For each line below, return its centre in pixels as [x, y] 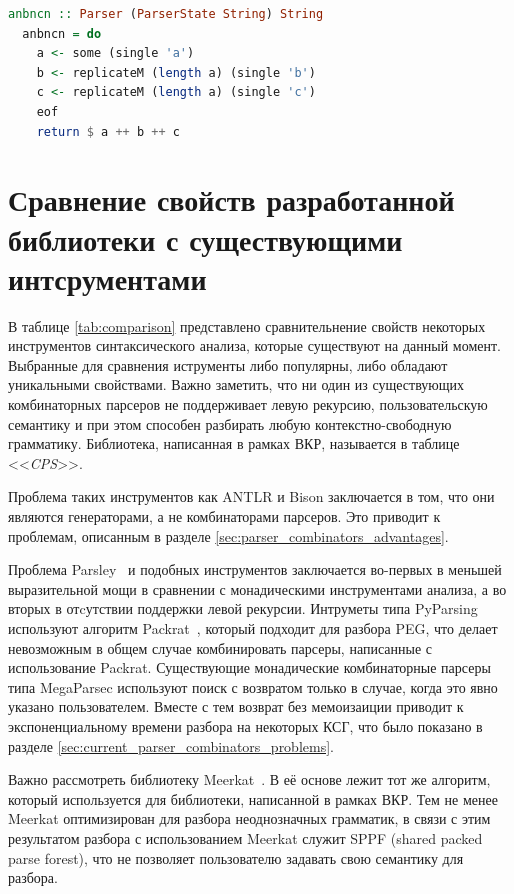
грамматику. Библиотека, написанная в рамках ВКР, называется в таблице [234, 443]
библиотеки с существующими [205, 238]
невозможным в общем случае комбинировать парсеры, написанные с [220, 647]
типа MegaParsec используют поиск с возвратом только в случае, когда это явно [253, 686]
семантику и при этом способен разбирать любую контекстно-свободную [230, 423]
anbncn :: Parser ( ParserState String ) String [166, 14]
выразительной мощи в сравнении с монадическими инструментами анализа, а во [257, 588]
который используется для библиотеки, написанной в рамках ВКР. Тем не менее [253, 798]
